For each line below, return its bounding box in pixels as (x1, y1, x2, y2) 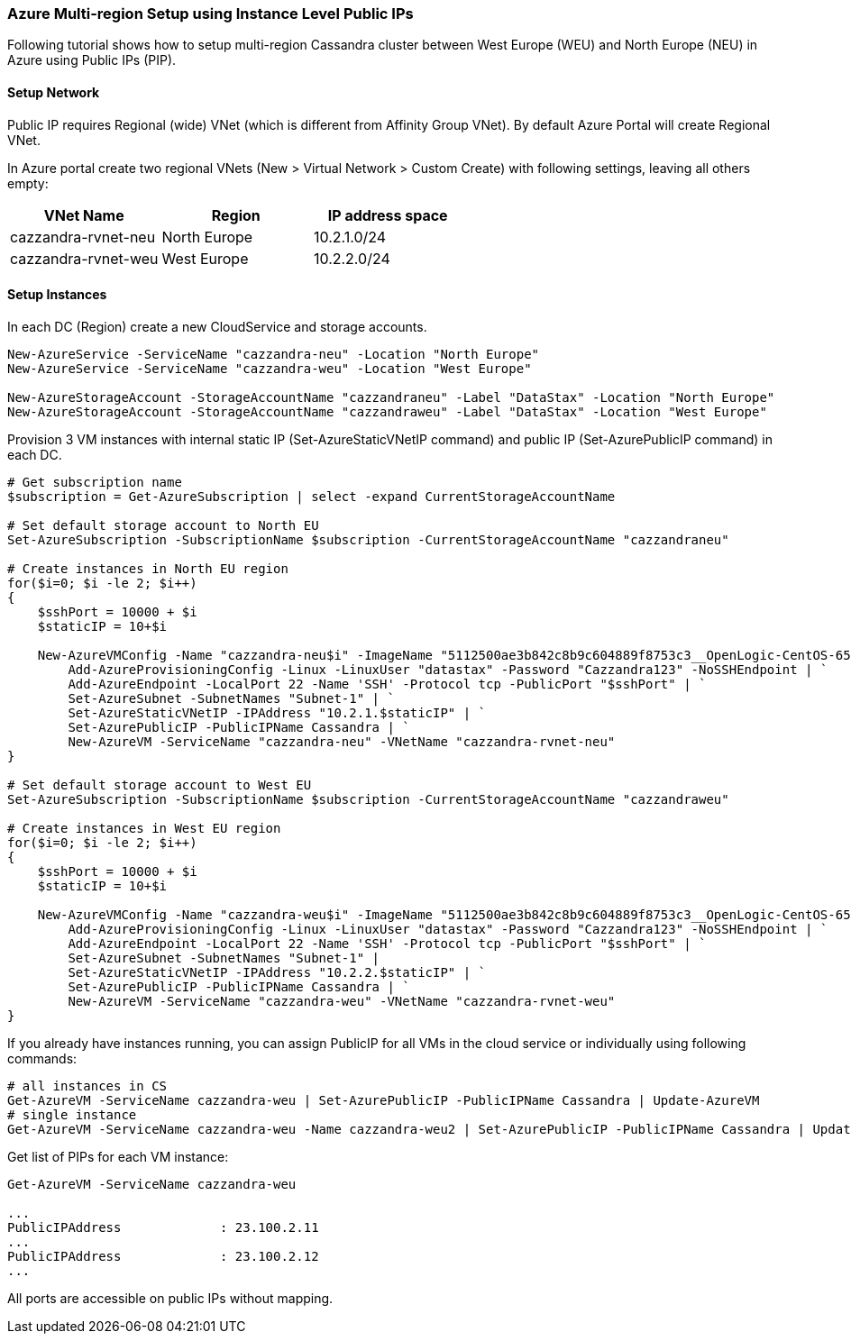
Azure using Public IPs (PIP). (7, 52, 177, 68)
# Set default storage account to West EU (7, 777, 312, 792)
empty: (7, 175, 49, 191)
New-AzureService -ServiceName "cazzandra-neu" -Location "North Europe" (7, 346, 540, 361)
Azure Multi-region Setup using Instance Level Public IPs (7, 5, 414, 23)
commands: (7, 1050, 78, 1066)
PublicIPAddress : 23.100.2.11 (7, 1219, 319, 1235)
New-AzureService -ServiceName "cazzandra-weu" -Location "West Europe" (7, 360, 532, 376)
